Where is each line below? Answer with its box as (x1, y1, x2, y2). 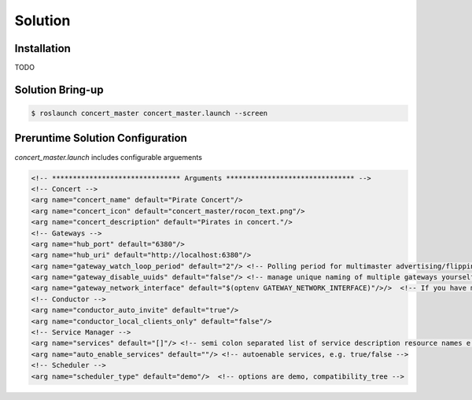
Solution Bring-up (14, 83, 104, 96)
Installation (14, 42, 71, 55)
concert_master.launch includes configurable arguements (14, 152, 202, 161)
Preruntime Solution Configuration (14, 131, 188, 145)
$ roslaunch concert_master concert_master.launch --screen (31, 109, 268, 118)
